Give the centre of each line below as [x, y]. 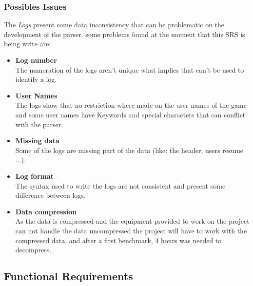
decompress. [33, 250]
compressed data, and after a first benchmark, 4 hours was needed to [118, 240]
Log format [35, 176]
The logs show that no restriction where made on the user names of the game [131, 105]
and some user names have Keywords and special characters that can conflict [130, 114]
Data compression [46, 211]
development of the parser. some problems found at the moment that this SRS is [125, 34]
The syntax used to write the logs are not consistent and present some [120, 185]
